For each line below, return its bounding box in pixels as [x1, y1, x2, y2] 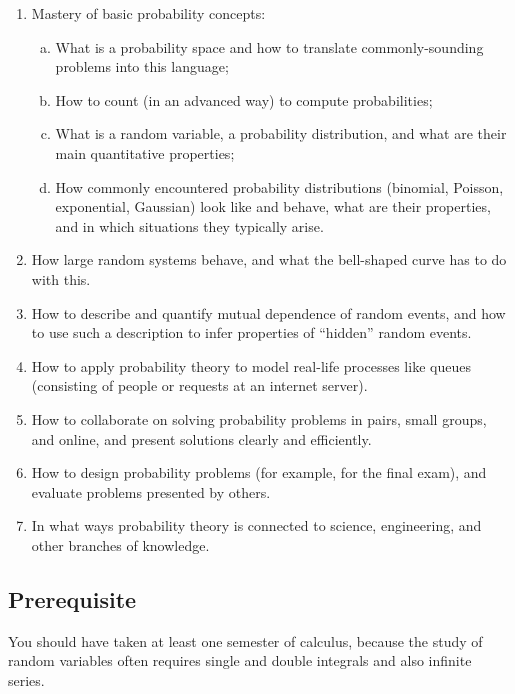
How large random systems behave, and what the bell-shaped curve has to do [31, 249, 507, 270]
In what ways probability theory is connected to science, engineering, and [31, 515, 482, 536]
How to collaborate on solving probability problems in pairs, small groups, [31, 408, 487, 429]
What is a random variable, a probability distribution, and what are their [55, 123, 507, 144]
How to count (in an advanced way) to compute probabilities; [55, 89, 433, 110]
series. [8, 669, 45, 690]
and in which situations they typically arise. [55, 215, 324, 236]
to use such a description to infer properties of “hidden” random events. [31, 322, 472, 343]
